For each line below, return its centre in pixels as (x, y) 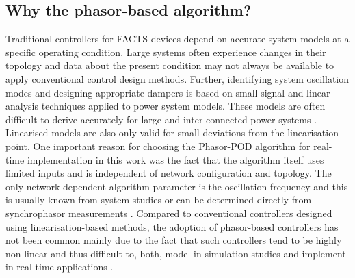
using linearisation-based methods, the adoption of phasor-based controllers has (172, 226)
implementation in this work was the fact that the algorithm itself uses (175, 159)
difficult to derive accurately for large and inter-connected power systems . (161, 119)
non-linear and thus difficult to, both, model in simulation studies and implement (176, 253)
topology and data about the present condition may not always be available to (170, 65)
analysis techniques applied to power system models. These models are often (166, 106)
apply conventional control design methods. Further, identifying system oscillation (177, 78)
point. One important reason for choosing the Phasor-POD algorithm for (158, 146)
